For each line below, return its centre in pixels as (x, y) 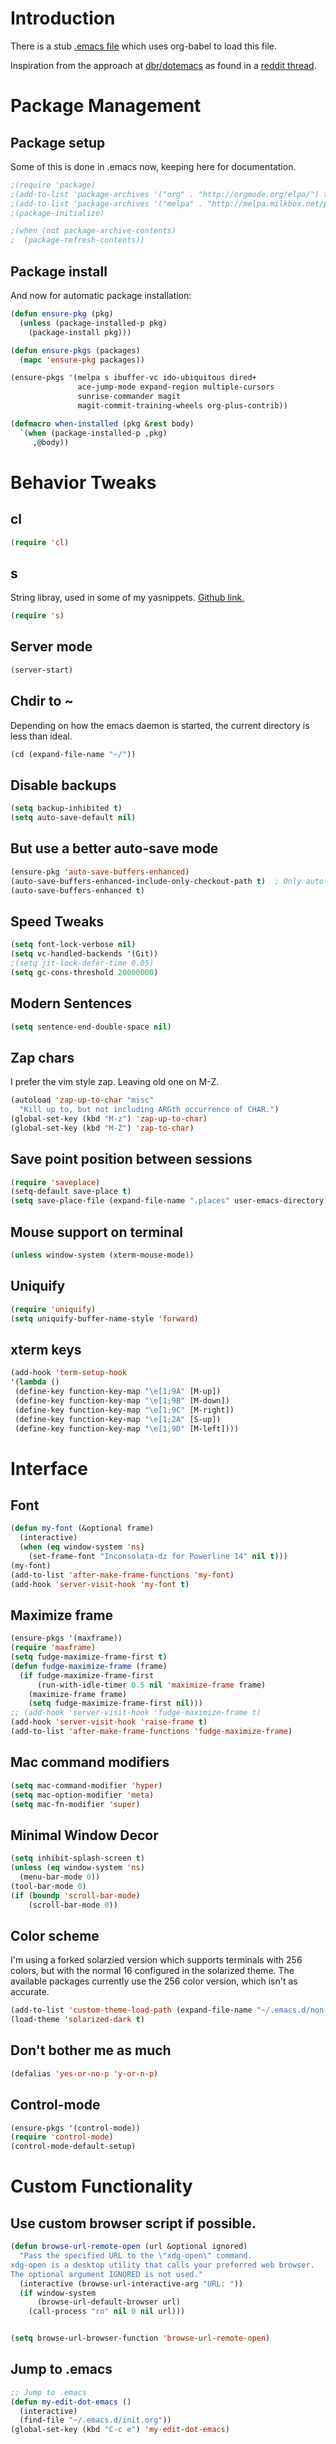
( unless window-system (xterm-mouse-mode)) (102, 1255)
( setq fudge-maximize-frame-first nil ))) (115, 1703)
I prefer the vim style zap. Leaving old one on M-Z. (115, 1082)
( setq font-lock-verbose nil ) (73, 945)
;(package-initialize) (57, 213)
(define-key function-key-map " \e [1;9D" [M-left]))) (127, 1428)
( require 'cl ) (40, 542)
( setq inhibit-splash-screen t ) (77, 1858)
